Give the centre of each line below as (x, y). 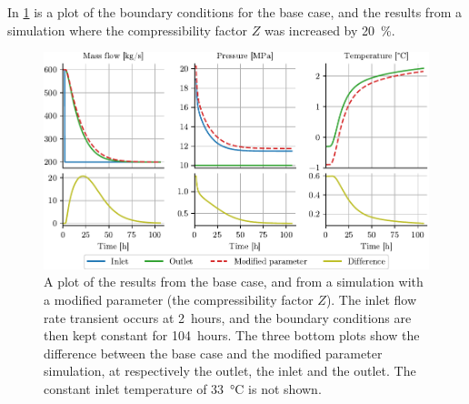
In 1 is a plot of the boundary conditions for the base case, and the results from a (234, 12)
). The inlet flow (371, 300)
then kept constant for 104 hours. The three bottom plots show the (232, 335)
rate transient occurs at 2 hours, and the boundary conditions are (228, 317)
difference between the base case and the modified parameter (213, 353)
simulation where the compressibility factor (128, 30)
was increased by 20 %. (329, 30)
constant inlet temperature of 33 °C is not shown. (183, 389)
